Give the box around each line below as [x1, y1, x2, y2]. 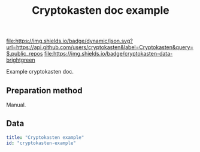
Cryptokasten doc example [32, 4, 169, 17]
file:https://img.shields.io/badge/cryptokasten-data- [44, 50, 173, 57]
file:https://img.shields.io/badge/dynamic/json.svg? [6, 37, 133, 45]
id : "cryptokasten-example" [6, 140, 77, 146]
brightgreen [6, 56, 35, 63]
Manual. [6, 101, 26, 108]
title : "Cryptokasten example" [6, 134, 84, 141]
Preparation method [6, 85, 83, 96]
